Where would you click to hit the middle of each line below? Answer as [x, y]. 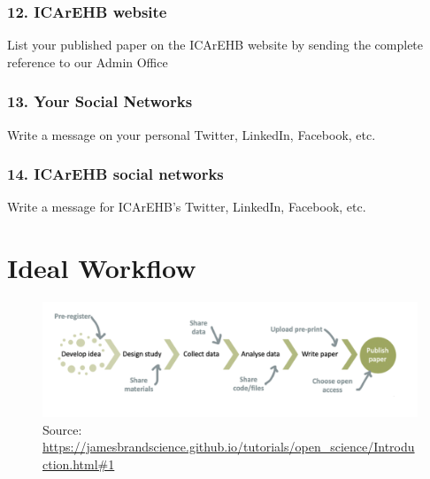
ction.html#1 [79, 464]
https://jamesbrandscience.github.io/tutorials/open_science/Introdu [229, 447]
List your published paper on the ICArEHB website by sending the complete [215, 45]
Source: [62, 429]
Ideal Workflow [102, 268]
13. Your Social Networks [100, 101]
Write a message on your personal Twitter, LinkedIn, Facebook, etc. [192, 134]
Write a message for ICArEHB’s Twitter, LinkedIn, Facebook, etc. [187, 207]
